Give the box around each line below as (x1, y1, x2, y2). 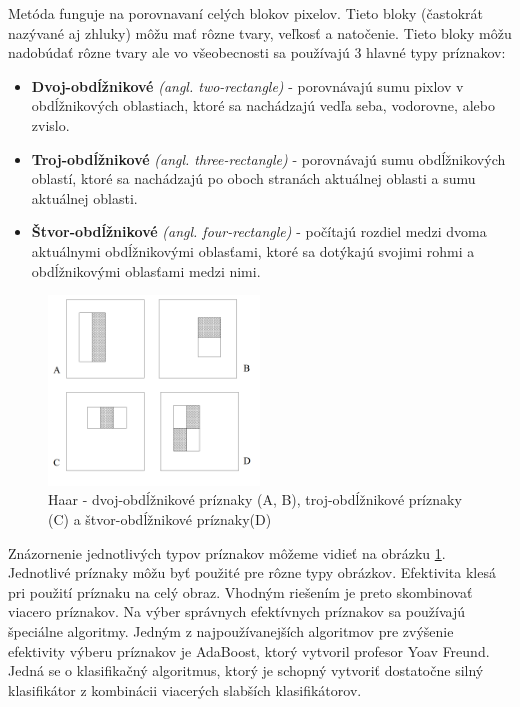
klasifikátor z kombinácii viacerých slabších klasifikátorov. (8, 679, 362, 700)
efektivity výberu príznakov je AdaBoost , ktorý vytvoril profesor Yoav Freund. (8, 640, 490, 661)
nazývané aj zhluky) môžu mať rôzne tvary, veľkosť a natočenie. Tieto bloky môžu (8, 22, 512, 43)
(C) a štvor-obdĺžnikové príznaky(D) (48, 509, 272, 530)
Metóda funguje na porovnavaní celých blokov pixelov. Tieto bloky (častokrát (8, 3, 484, 23)
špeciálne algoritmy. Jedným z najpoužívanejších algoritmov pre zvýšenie (8, 620, 454, 641)
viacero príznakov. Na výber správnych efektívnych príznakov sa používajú (8, 601, 465, 622)
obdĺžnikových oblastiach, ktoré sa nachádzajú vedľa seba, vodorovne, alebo (31, 95, 495, 116)
